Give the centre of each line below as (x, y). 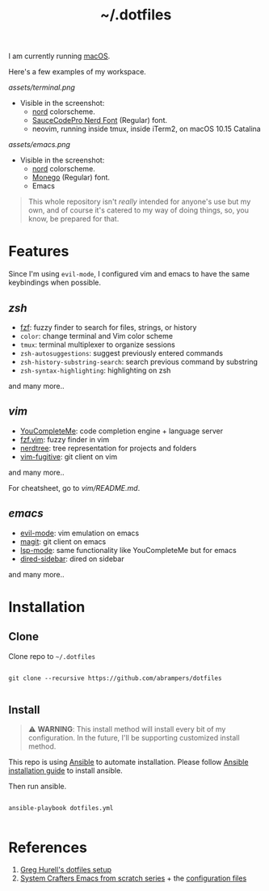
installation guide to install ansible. (65, 771)
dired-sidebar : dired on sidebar (72, 559)
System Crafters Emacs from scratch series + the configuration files (133, 878)
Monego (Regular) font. (71, 177)
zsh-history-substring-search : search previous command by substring (139, 361)
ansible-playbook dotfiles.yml (61, 809)
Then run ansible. (38, 787)
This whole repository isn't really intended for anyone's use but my (139, 202)
